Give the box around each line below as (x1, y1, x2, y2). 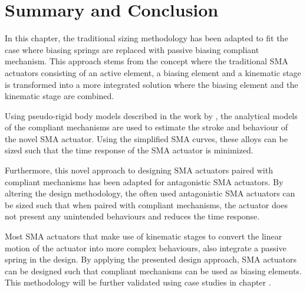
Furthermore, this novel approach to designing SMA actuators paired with (5, 164, 273, 176)
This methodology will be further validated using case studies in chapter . (5, 276, 271, 288)
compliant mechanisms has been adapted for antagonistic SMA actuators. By (5, 175, 284, 188)
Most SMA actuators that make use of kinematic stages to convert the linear (5, 230, 282, 242)
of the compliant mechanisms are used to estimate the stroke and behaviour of (5, 121, 288, 133)
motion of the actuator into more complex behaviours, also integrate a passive (5, 241, 287, 254)
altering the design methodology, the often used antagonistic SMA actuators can (5, 187, 295, 199)
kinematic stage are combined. (5, 90, 114, 102)
